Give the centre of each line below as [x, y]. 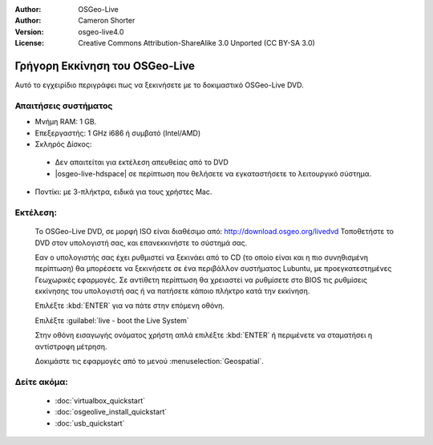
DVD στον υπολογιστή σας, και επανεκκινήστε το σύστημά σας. [141, 243]
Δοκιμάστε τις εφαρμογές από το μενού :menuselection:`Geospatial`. [150, 362]
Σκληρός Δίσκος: [63, 144]
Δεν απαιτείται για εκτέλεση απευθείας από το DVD [142, 162]
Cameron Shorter [107, 21]
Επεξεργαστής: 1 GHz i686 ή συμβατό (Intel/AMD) [118, 133]
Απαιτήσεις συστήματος [64, 106]
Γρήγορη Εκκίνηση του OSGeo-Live [105, 65]
